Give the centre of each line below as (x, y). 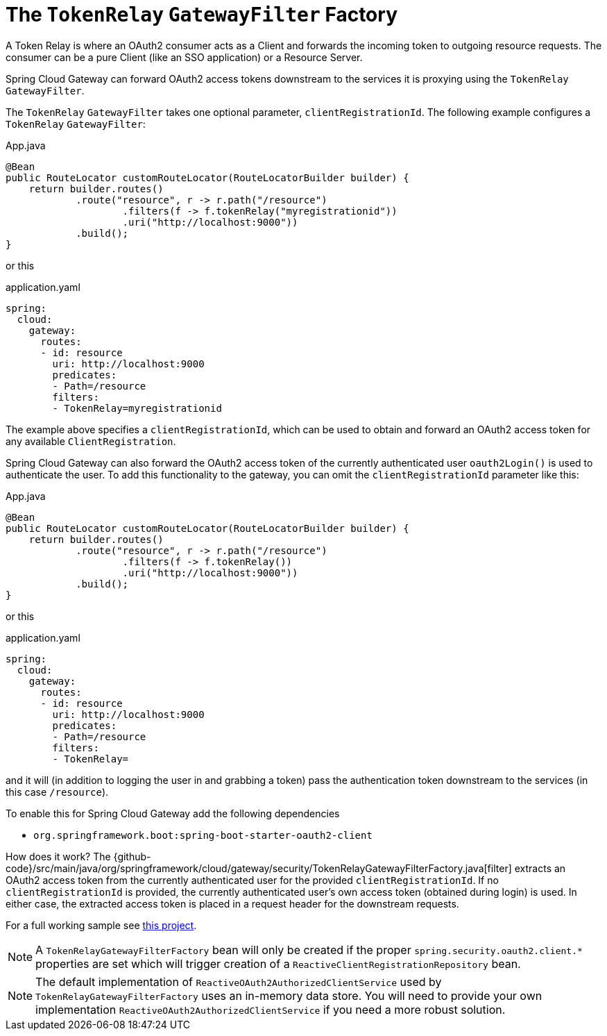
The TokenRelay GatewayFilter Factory (202, 15)
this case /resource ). (57, 792)
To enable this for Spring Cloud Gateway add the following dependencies (173, 813)
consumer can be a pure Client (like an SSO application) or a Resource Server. (184, 57)
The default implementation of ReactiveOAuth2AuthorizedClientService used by (239, 981)
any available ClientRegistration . (91, 441)
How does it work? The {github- (78, 856)
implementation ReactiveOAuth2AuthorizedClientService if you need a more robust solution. (271, 1009)
